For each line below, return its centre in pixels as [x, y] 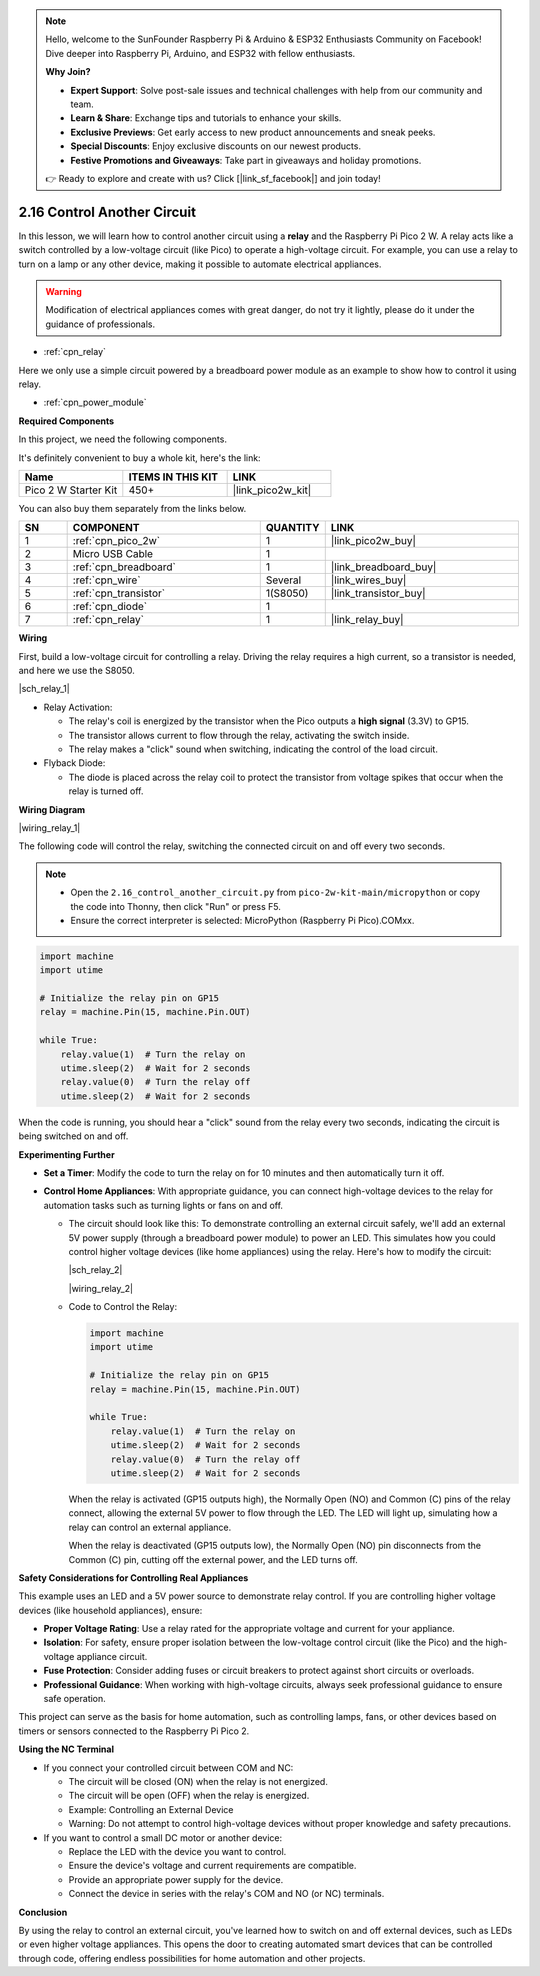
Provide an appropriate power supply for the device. [176, 1879]
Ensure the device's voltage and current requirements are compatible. [212, 1866]
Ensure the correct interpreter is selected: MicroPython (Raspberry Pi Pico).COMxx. [242, 920]
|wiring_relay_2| [101, 1288]
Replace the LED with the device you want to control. [177, 1851]
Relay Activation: [78, 707]
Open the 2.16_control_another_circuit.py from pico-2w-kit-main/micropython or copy [275, 892]
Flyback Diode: [74, 763]
